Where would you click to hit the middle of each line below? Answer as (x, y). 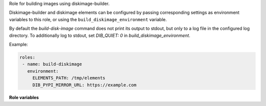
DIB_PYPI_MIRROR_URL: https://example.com (84, 85)
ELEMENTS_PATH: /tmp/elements (69, 78)
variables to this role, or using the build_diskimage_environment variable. (88, 19)
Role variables (24, 98)
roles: (27, 57)
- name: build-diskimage (52, 64)
